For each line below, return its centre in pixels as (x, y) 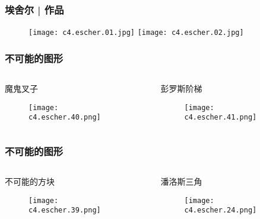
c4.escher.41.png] (221, 117)
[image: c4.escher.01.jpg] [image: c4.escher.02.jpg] (136, 33)
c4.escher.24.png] (221, 210)
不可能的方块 (30, 181)
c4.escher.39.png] (65, 210)
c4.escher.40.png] (65, 117)
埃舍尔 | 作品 (34, 9)
